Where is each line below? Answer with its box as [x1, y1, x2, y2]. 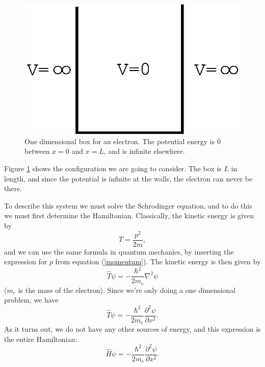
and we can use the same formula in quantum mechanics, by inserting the [4, 246, 234, 257]
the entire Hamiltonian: [4, 333, 77, 344]
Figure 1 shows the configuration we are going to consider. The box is [4, 163, 222, 173]
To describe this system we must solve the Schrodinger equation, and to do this [4, 200, 252, 211]
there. [4, 183, 22, 194]
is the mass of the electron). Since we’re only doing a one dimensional [18, 284, 235, 295]
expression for [4, 256, 47, 267]
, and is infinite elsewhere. [103, 146, 185, 156]
